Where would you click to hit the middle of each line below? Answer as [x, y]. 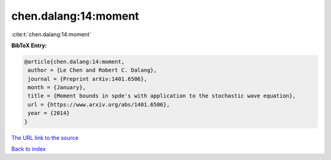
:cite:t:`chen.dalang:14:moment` [51, 34]
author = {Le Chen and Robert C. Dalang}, [93, 70]
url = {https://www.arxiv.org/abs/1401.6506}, [99, 105]
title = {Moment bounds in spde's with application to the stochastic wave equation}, [162, 96]
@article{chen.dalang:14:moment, [74, 62]
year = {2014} [49, 113]
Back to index [29, 149]
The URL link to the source [45, 137]
